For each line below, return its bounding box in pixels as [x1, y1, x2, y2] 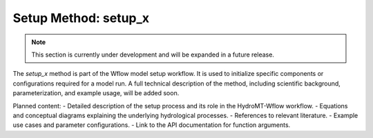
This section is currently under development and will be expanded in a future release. [31, 50, 274, 59]
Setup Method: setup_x [12, 10, 150, 26]
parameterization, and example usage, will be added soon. [12, 89, 180, 97]
